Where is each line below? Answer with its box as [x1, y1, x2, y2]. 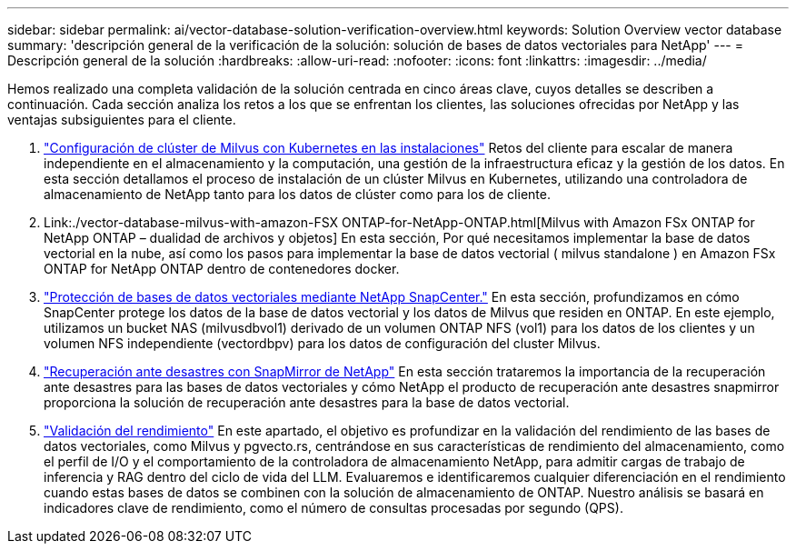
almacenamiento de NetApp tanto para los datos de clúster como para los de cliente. [44, 186, 551, 202]
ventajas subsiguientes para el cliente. [7, 112, 236, 127]
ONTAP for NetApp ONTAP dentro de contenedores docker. [44, 261, 400, 276]
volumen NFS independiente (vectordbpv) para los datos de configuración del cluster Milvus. [44, 336, 601, 351]
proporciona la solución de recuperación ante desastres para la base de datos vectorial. [44, 395, 570, 410]
